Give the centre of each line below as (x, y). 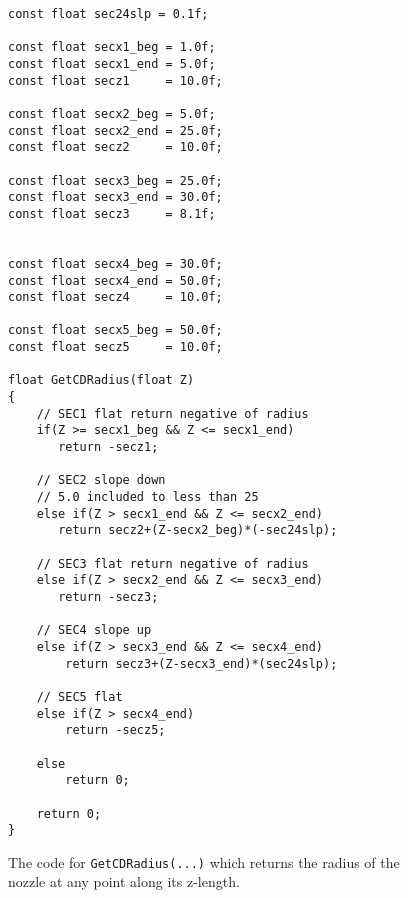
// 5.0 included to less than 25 (147, 497)
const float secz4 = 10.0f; (115, 297)
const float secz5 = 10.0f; (115, 347)
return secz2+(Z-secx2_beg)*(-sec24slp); (198, 530)
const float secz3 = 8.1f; (112, 213)
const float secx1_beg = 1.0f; (112, 47)
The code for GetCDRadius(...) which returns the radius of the (204, 861)
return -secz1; (108, 447)
